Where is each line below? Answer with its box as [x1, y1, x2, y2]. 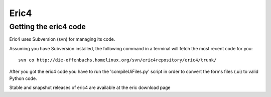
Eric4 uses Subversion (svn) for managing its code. [9, 36, 115, 42]
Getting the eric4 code [9, 22, 86, 31]
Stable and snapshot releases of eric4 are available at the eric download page [9, 84, 171, 90]
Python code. [9, 75, 37, 81]
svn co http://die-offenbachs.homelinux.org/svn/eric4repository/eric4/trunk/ [18, 57, 217, 63]
